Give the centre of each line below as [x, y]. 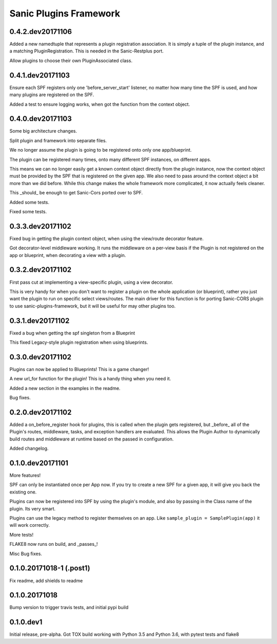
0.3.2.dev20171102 [41, 270]
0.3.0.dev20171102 [41, 357]
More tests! [22, 535]
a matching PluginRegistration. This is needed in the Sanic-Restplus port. [87, 51]
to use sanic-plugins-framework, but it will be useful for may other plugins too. [93, 306]
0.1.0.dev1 [26, 622]
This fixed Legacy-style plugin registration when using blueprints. [79, 342]
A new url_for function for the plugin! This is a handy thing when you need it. [90, 379]
